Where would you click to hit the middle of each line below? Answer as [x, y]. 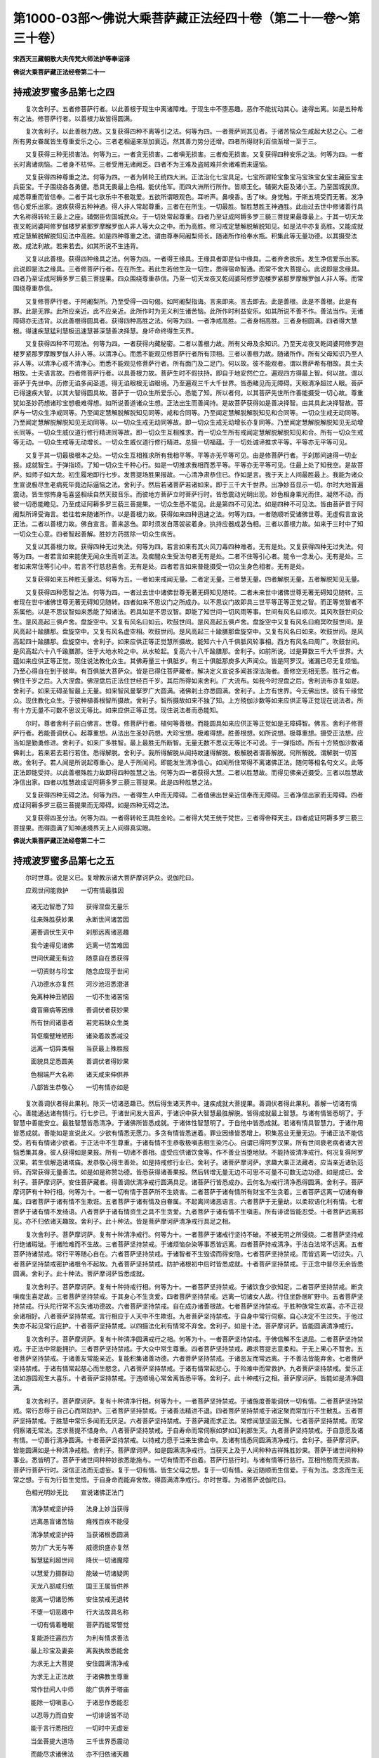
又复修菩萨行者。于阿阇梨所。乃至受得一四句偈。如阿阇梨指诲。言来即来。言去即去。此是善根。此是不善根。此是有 [191, 301]
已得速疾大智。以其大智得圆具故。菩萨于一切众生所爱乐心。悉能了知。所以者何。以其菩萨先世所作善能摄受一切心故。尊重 [188, 393]
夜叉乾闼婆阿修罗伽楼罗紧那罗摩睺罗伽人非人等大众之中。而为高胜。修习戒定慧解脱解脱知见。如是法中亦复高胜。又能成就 [188, 226]
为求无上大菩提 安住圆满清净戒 [80, 1664]
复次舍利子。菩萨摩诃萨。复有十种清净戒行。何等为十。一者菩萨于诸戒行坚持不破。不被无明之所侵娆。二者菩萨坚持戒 [194, 1234]
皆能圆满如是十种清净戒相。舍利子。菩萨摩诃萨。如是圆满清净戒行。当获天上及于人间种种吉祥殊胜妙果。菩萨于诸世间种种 [188, 1450]
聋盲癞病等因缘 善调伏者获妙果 [80, 1010]
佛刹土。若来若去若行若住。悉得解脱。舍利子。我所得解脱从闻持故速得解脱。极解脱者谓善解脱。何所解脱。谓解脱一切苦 [185, 752]
